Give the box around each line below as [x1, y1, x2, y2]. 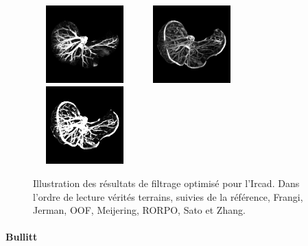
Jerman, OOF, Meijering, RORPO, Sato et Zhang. [33, 203, 246, 217]
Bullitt [5, 230, 38, 244]
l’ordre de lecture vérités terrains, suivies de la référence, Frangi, [33, 189, 303, 204]
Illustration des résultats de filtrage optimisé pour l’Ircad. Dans [33, 175, 300, 190]
